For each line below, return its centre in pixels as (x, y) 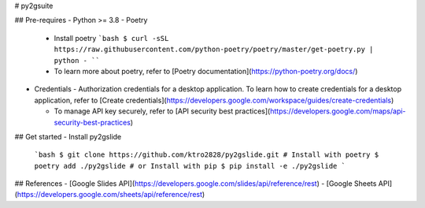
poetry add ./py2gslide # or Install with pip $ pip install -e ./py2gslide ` (190, 166)
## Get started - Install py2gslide (68, 136)
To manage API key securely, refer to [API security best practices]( (162, 111)
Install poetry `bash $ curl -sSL (111, 38)
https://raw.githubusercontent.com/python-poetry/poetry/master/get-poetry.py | (214, 50)
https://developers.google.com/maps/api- (338, 111)
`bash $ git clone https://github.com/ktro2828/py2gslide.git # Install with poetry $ (207, 155)
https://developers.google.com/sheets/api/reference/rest (110, 195)
